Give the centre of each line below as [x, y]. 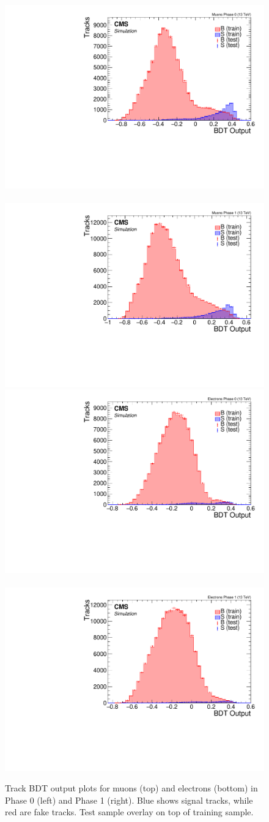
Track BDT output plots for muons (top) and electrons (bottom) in [131, 788]
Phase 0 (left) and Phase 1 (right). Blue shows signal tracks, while [129, 800]
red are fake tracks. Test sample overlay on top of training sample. [129, 812]
